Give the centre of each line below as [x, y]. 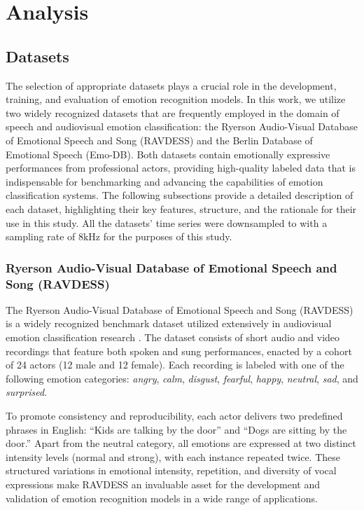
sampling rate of [41, 236]
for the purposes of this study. [168, 236]
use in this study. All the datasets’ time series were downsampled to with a [167, 222]
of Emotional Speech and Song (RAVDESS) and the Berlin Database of [159, 140]
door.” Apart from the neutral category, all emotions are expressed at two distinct [181, 443]
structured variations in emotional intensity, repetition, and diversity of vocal [171, 470]
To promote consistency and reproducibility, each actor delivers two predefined [174, 415]
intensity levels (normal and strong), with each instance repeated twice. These [173, 456]
